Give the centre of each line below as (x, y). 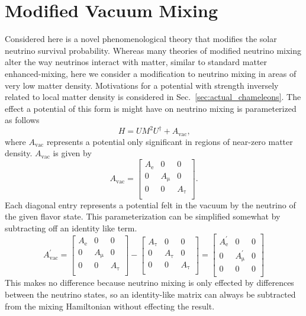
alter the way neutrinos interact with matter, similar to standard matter (136, 62)
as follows (22, 120)
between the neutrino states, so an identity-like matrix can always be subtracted (150, 294)
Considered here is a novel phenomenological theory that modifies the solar (141, 39)
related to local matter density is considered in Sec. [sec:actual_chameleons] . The (153, 97)
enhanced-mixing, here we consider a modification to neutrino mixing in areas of (151, 73)
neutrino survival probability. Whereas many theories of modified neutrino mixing (153, 50)
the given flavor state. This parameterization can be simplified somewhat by (143, 216)
